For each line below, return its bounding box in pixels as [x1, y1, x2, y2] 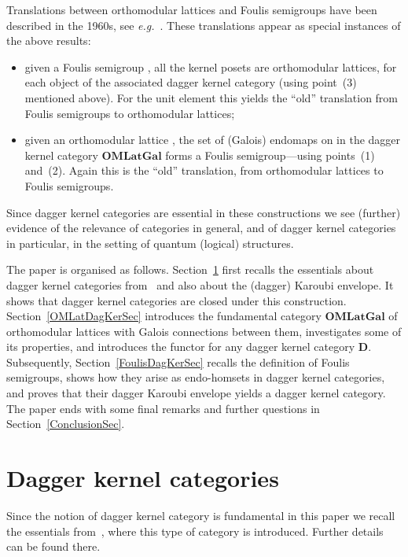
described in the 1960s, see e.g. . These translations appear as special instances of [6, 17, 401, 33]
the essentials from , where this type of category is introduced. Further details [6, 522, 384, 539]
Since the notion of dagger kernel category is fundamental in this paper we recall [6, 507, 395, 523]
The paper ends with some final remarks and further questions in [6, 400, 320, 416]
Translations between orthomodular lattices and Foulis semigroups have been [6, 2, 377, 17]
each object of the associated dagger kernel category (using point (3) [24, 74, 357, 90]
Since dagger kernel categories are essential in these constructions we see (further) [6, 204, 401, 220]
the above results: [6, 32, 91, 49]
